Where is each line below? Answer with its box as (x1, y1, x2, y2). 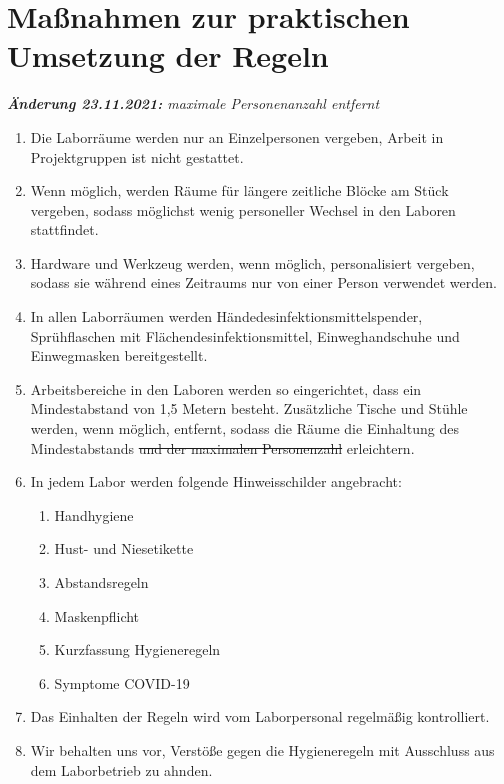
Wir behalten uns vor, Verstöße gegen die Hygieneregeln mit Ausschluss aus (30, 739, 495, 760)
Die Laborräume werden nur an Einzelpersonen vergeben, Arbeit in (30, 126, 444, 147)
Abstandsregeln (54, 572, 149, 592)
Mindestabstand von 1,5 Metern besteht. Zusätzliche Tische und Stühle (30, 398, 468, 419)
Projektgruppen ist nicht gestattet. (30, 146, 244, 167)
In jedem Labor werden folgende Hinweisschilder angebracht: (30, 471, 402, 492)
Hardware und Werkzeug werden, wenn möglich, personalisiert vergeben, (30, 252, 475, 273)
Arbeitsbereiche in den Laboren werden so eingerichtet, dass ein (30, 378, 422, 399)
